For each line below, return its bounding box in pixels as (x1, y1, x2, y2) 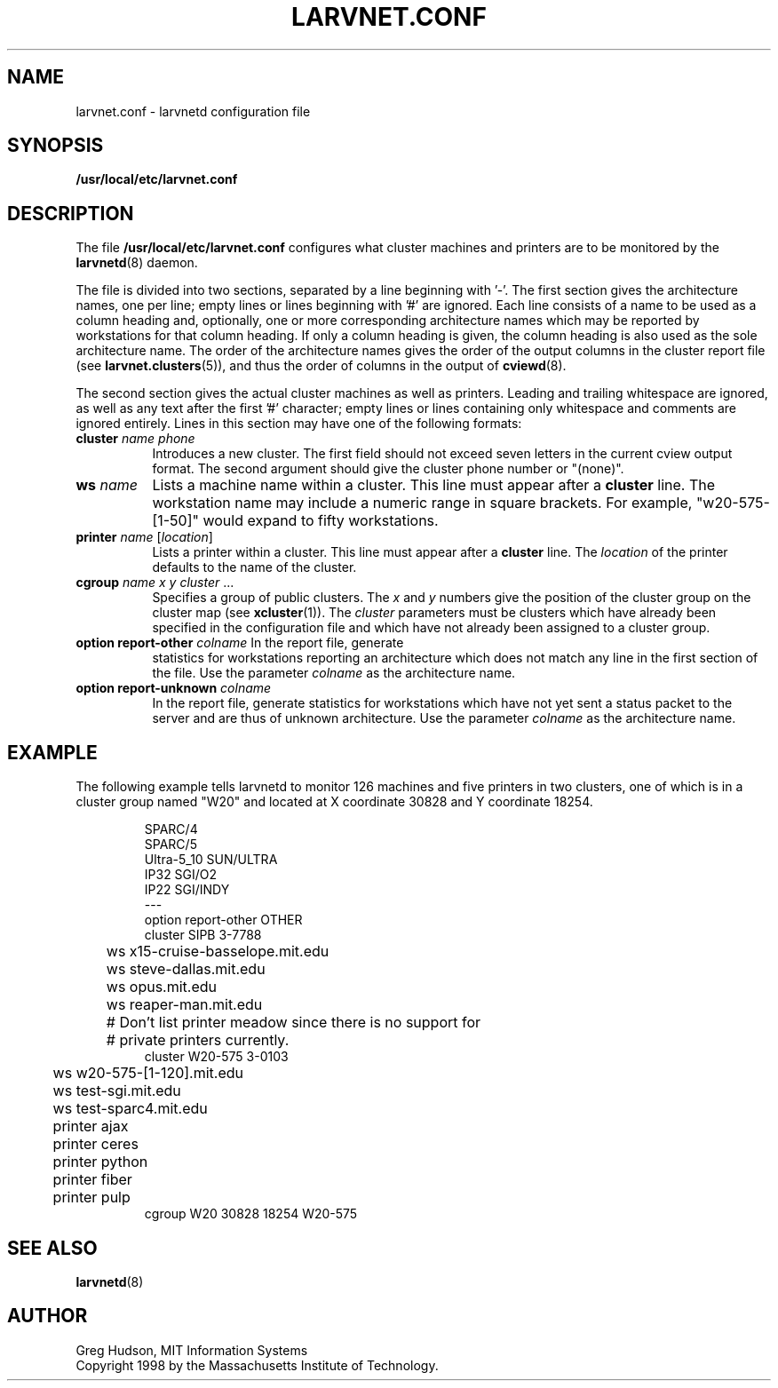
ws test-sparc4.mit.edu (52, 1099, 208, 1118)
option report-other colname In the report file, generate (75, 635, 404, 651)
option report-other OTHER (144, 912, 303, 928)
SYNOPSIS (7, 134, 104, 157)
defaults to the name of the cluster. (152, 559, 357, 575)
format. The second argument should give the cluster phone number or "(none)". (152, 461, 624, 477)
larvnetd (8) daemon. (75, 255, 198, 271)
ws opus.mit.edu (106, 978, 218, 996)
